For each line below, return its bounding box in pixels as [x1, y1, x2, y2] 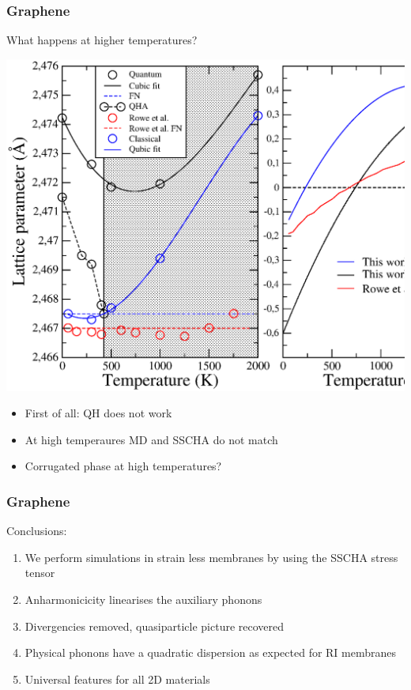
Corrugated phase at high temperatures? [25, 458, 222, 474]
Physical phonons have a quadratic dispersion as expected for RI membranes [25, 644, 397, 661]
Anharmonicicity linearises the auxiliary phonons [25, 591, 262, 608]
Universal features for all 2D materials [25, 670, 210, 687]
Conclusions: [6, 522, 67, 539]
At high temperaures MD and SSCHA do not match [25, 431, 278, 447]
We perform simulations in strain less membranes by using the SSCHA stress [25, 549, 398, 565]
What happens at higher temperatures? [6, 32, 198, 48]
